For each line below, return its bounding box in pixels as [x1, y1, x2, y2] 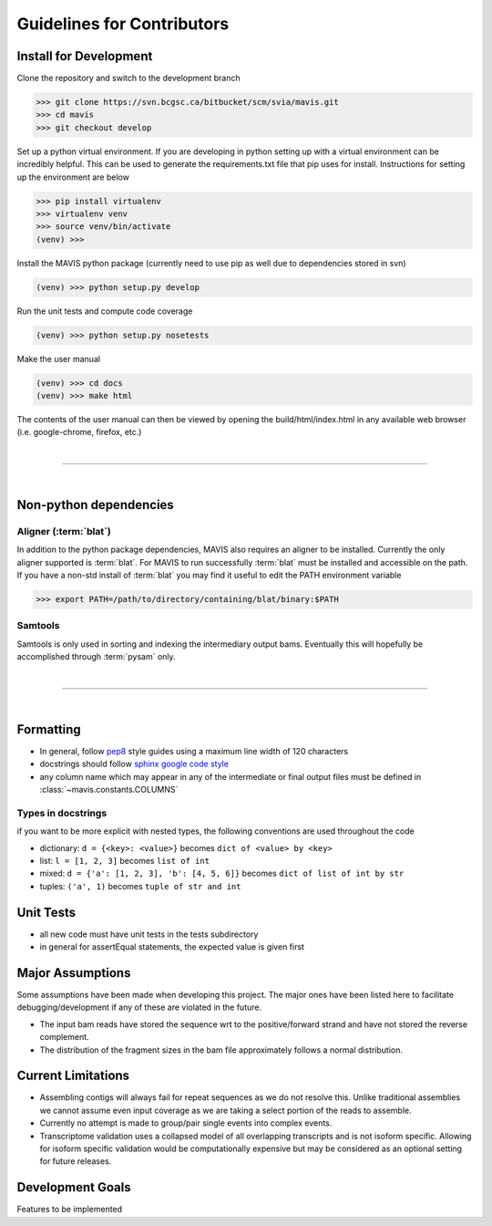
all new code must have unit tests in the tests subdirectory [39, 929, 259, 940]
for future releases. [39, 1156, 112, 1167]
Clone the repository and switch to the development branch [16, 73, 241, 84]
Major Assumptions [16, 965, 131, 981]
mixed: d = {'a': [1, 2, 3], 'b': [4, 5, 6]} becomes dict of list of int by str [39, 868, 405, 879]
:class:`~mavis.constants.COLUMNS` [39, 784, 179, 795]
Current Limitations [16, 1068, 130, 1084]
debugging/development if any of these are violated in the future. [16, 1002, 262, 1013]
